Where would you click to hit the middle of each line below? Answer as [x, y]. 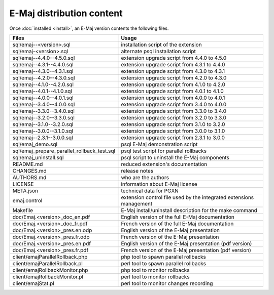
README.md [28, 164]
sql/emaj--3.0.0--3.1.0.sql [43, 131]
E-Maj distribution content [66, 13]
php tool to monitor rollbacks [155, 270]
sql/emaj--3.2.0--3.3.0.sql [43, 117]
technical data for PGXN [150, 191]
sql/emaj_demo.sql [35, 144]
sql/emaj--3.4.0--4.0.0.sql [44, 104]
